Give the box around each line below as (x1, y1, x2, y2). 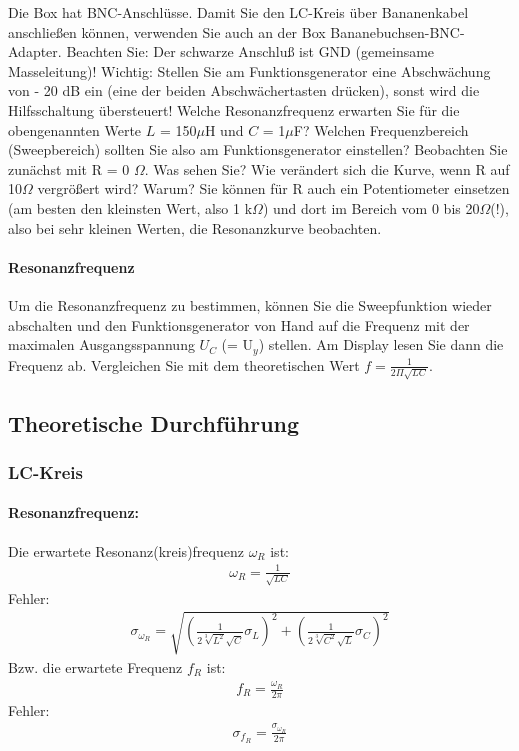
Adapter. (8, 41, 62, 62)
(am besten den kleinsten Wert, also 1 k (8, 197, 253, 218)
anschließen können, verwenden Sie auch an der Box (8, 21, 326, 42)
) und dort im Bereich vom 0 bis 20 (262, 197, 480, 218)
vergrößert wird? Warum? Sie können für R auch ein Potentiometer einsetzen (37, 178, 510, 199)
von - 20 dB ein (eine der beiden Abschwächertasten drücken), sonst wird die (8, 80, 480, 101)
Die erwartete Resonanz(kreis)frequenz (8, 540, 244, 561)
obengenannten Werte (8, 119, 142, 140)
